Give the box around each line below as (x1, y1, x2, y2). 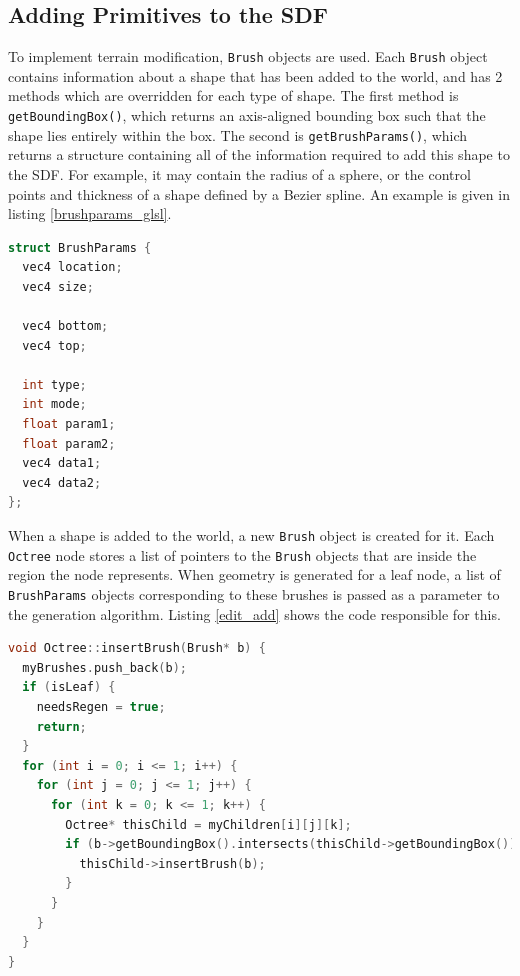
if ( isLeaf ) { (22, 680, 116, 695)
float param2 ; (22, 436, 116, 451)
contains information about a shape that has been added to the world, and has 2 (8, 65, 503, 86)
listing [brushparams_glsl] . (8, 203, 172, 224)
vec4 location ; (22, 260, 123, 275)
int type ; (22, 377, 87, 392)
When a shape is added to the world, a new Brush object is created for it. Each (8, 525, 495, 546)
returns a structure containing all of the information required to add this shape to (8, 144, 510, 165)
